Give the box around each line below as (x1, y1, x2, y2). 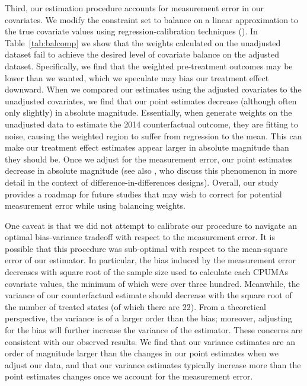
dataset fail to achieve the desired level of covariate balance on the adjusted (5, 48, 280, 60)
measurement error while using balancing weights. (5, 199, 186, 212)
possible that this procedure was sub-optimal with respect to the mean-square (5, 242, 288, 254)
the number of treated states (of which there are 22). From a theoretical (5, 300, 266, 312)
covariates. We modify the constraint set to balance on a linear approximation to (5, 13, 299, 25)
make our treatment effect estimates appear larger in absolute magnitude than (5, 141, 289, 154)
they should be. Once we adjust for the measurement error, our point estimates (5, 152, 293, 165)
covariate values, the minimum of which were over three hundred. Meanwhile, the (5, 277, 300, 289)
